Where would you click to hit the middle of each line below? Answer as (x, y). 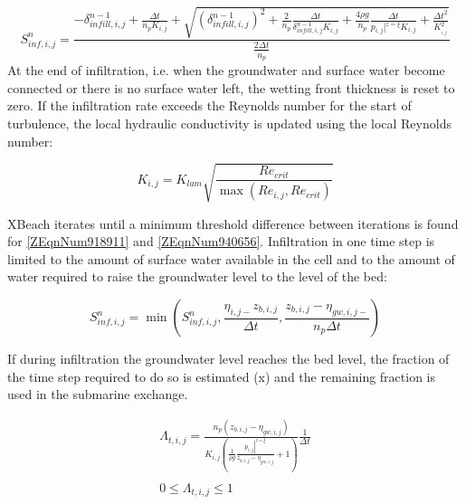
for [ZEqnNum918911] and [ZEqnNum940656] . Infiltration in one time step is (221, 241)
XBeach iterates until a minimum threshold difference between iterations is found (233, 223)
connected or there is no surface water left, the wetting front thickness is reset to (231, 87)
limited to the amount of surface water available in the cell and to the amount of (231, 258)
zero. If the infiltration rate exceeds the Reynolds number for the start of (209, 105)
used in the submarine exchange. (98, 394)
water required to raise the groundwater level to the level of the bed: (197, 276)
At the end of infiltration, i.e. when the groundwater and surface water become (226, 70)
